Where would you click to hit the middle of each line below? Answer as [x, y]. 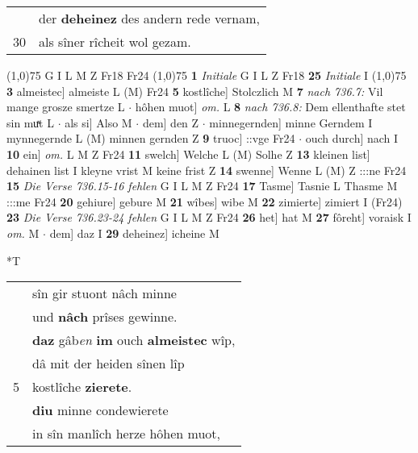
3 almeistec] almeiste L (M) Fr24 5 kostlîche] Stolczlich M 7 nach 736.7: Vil [195, 91]
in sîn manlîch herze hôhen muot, [127, 434]
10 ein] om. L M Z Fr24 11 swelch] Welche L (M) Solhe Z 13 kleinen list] [188, 154]
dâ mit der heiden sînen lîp [109, 364]
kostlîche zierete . [82, 387]
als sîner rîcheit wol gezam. [115, 42]
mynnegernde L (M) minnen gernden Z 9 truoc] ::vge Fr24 [151, 138]
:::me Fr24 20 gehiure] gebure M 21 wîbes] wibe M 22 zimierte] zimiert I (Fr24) [205, 201]
